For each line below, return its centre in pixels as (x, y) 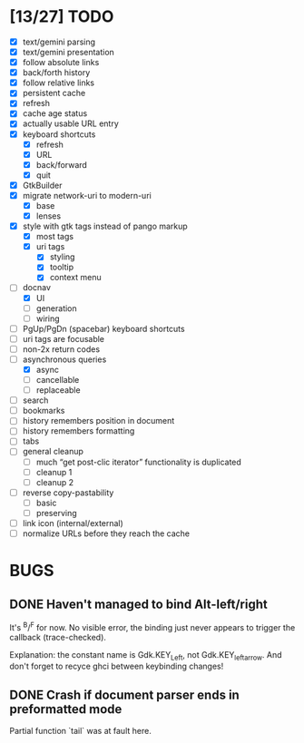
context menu (75, 278)
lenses (49, 216)
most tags (55, 237)
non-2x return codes (61, 349)
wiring (48, 318)
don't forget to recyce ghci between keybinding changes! (117, 666)
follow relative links (59, 83)
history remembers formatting (78, 431)
